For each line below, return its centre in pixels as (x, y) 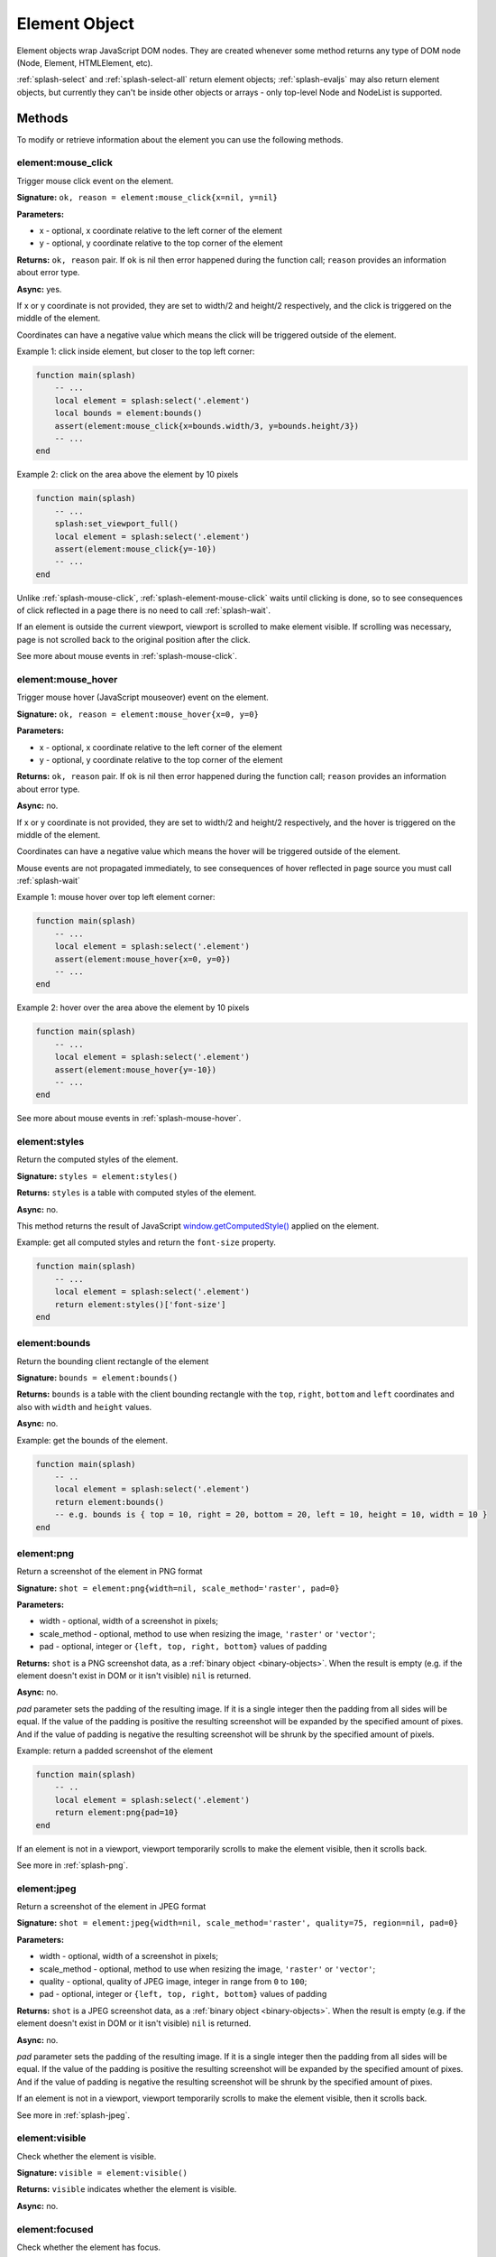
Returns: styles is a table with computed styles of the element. (137, 1193)
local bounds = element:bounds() (129, 413)
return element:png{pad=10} (117, 1813)
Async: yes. (39, 289)
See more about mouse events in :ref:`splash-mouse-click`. (127, 656)
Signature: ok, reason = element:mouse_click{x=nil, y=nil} (147, 198)
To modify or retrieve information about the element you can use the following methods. (180, 139)
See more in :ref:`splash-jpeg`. (73, 2115)
